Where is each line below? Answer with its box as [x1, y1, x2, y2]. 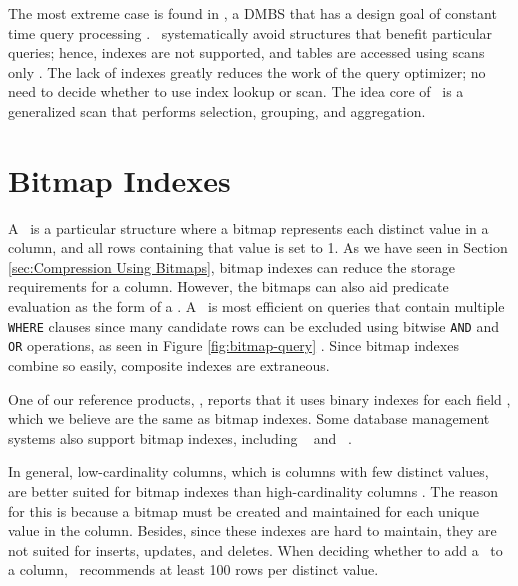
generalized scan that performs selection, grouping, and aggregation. [8, 100, 426, 121]
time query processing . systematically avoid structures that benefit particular [8, 22, 493, 43]
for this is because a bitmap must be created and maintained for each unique [8, 500, 479, 521]
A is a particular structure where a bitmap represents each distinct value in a [8, 217, 489, 238]
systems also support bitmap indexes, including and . [8, 427, 352, 448]
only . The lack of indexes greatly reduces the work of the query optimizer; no [8, 61, 486, 82]
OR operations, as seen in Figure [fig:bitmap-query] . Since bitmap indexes [8, 335, 459, 356]
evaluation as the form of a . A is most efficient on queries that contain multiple [8, 296, 505, 317]
